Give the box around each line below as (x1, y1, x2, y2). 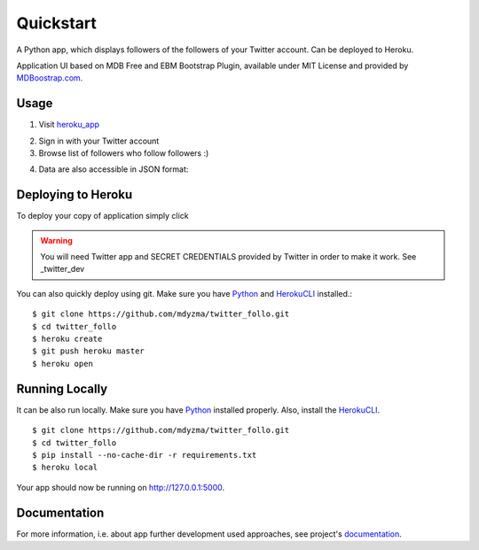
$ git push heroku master (32, 346, 145, 356)
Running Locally (16, 381, 108, 396)
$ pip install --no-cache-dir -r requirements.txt (32, 450, 257, 460)
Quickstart (16, 13, 98, 33)
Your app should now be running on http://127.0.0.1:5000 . (16, 482, 225, 492)
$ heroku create (32, 334, 103, 345)
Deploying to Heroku (16, 187, 133, 203)
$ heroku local (32, 462, 98, 473)
